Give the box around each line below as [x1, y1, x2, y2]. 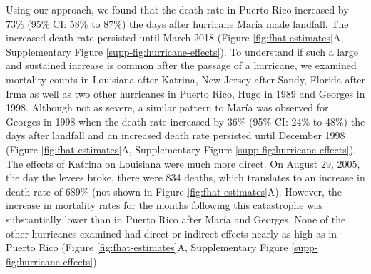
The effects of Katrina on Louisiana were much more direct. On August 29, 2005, [6, 156, 360, 171]
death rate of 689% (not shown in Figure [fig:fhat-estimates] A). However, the [6, 183, 342, 198]
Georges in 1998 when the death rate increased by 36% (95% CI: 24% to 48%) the [6, 113, 365, 128]
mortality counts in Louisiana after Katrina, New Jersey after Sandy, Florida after [6, 71, 365, 86]
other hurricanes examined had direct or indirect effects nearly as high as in [6, 225, 337, 240]
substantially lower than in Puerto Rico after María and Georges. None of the [6, 211, 346, 226]
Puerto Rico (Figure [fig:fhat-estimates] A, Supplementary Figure [6, 240, 288, 255]
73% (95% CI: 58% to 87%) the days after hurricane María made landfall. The [6, 16, 349, 31]
